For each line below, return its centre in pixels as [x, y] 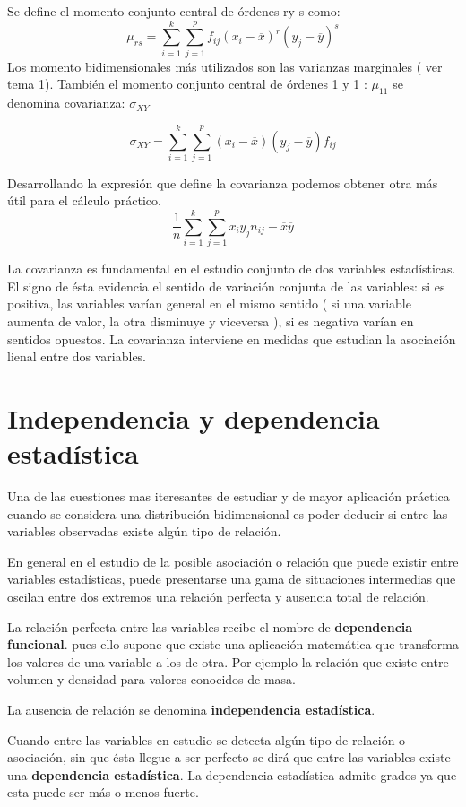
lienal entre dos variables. [77, 356]
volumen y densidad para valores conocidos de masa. [151, 679]
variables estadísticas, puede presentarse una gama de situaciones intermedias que [232, 579]
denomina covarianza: [66, 103]
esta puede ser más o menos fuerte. [103, 792]
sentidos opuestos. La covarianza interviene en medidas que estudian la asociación [232, 338]
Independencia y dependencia [194, 417]
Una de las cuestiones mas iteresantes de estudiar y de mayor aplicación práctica [229, 496]
